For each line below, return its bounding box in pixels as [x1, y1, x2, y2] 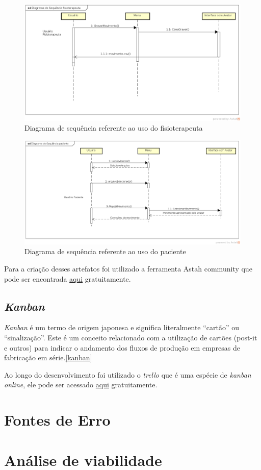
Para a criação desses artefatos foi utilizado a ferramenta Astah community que [4, 263, 252, 274]
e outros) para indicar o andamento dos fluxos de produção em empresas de [4, 342, 240, 353]
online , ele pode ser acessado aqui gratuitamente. [4, 379, 158, 390]
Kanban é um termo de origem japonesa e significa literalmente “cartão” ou [4, 322, 240, 333]
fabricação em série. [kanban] [4, 352, 92, 363]
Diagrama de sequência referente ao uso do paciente [24, 246, 186, 257]
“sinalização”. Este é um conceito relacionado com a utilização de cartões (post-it [4, 332, 257, 343]
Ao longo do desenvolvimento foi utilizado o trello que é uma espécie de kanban [4, 369, 251, 380]
